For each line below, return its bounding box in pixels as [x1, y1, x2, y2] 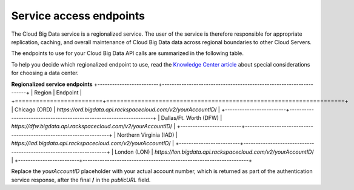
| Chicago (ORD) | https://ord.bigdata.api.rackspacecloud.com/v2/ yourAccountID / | [11, 106, 221, 113]
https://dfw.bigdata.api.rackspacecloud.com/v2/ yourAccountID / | [11, 123, 176, 130]
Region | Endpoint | [34, 88, 82, 96]
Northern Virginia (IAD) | [117, 131, 178, 139]
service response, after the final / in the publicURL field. [11, 176, 151, 183]
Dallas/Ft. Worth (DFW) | [161, 114, 222, 122]
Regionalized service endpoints [11, 80, 93, 88]
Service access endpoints [11, 9, 145, 22]
